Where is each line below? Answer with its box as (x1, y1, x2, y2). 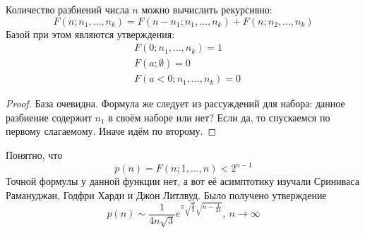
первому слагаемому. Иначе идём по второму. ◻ (6, 124, 217, 138)
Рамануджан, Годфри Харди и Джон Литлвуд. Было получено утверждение (6, 187, 327, 202)
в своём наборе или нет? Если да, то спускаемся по (108, 109, 330, 124)
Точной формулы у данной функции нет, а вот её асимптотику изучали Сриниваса (6, 174, 359, 189)
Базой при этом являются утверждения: (6, 26, 175, 41)
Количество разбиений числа (6, 2, 129, 16)
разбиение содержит (6, 109, 92, 124)
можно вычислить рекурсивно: (141, 2, 273, 16)
